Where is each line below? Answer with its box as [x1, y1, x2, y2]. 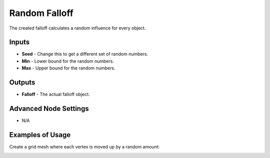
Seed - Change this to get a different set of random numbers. [21, 51, 148, 57]
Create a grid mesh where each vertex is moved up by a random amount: [9, 143, 160, 149]
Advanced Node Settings [9, 104, 89, 112]
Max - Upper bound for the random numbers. [21, 65, 115, 71]
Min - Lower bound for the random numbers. [21, 58, 114, 64]
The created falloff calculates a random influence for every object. [9, 25, 146, 31]
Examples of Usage [9, 130, 71, 139]
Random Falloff [9, 7, 73, 18]
